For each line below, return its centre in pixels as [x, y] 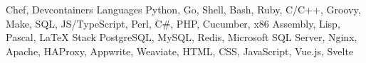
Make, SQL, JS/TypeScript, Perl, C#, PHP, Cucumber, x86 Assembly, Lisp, [173, 23]
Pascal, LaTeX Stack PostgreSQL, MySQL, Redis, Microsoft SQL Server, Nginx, [182, 37]
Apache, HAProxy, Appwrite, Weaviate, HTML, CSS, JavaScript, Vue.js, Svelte [180, 51]
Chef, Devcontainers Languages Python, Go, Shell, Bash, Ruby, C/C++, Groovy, [183, 9]
